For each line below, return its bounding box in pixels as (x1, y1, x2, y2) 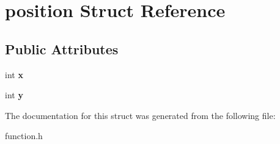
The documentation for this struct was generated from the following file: (5, 109, 276, 121)
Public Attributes (5, 39, 119, 58)
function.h (5, 129, 43, 142)
